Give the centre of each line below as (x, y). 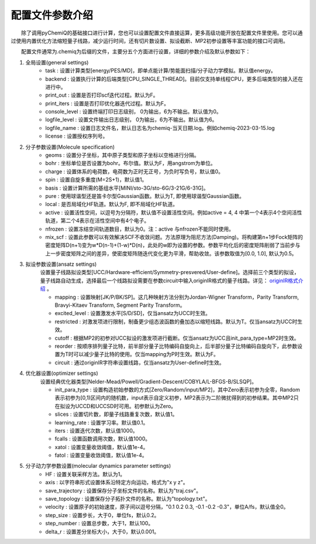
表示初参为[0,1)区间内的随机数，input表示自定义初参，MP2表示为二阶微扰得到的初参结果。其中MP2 (174, 398)
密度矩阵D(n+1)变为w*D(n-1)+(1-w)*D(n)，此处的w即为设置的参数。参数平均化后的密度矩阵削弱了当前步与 (173, 245)
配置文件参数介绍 (52, 15)
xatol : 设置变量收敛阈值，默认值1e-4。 (102, 447)
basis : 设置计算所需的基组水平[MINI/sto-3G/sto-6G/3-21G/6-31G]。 (127, 188)
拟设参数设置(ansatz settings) (61, 264)
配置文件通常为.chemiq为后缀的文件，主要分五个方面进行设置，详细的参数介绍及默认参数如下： (136, 52)
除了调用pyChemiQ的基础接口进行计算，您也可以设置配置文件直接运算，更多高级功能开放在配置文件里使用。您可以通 (162, 33)
